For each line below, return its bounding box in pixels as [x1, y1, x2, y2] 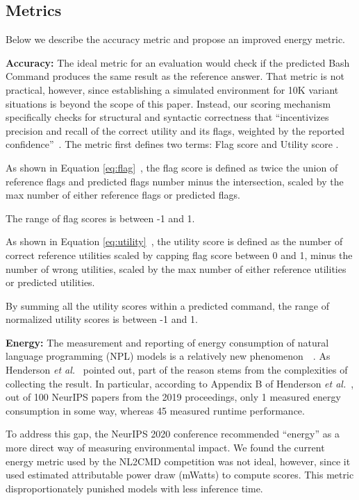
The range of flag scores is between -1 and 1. [6, 210, 195, 225]
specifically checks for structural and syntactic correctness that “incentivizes [6, 110, 329, 124]
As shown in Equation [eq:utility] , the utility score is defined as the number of [6, 234, 343, 249]
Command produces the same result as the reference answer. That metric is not [6, 69, 344, 83]
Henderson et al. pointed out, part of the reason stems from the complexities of [6, 362, 348, 377]
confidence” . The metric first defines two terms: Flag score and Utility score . [6, 137, 339, 151]
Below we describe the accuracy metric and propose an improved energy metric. [6, 32, 346, 47]
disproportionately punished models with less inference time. [6, 481, 263, 495]
